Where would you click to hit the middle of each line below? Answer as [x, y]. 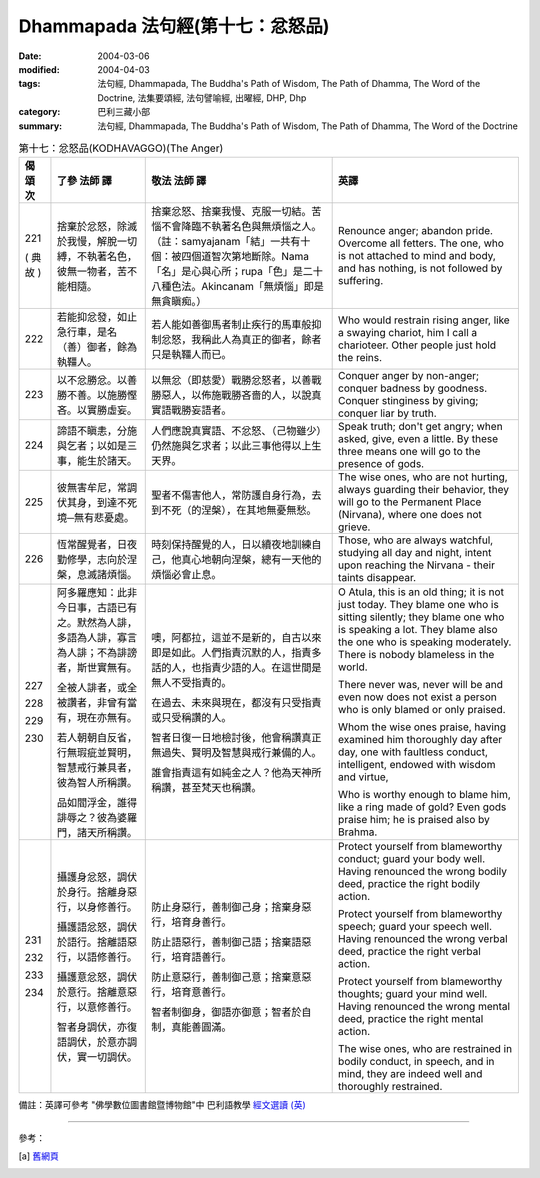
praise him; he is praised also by [414, 820]
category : [39, 112]
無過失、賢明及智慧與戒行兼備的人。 [236, 753]
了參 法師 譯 [84, 181]
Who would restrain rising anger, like [424, 320]
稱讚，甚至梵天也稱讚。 [206, 788]
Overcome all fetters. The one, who [421, 243]
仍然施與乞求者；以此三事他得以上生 [236, 446]
